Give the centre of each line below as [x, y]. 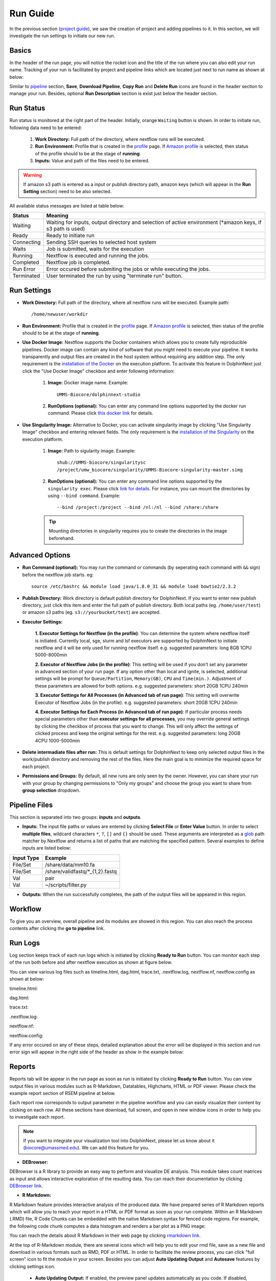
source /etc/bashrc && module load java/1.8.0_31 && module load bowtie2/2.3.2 [134, 586]
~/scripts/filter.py [66, 885]
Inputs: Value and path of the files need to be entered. [92, 161]
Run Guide [32, 13]
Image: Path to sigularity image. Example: [91, 450]
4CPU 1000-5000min [57, 740]
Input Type [26, 858]
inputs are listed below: [47, 848]
